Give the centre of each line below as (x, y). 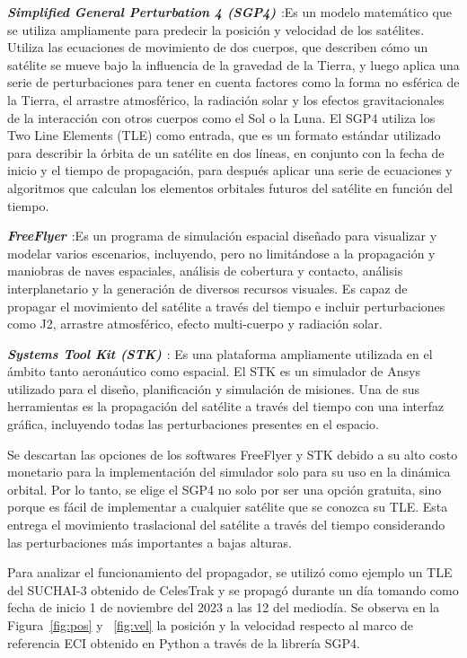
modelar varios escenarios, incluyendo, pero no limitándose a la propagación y (221, 253)
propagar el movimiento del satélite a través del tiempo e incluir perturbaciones (226, 306)
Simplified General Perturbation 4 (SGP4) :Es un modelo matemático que (229, 12)
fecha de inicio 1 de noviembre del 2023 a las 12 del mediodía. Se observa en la (224, 607)
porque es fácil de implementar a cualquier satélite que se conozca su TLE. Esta (228, 507)
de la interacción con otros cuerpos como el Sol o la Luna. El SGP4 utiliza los (221, 117)
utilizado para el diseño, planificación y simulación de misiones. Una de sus (214, 388)
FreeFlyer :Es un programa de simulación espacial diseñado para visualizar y (222, 236)
